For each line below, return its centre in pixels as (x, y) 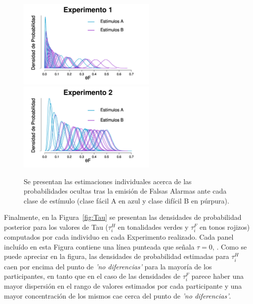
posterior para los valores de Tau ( (56, 227)
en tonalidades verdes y (153, 227)
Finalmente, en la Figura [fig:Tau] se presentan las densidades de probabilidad (123, 217)
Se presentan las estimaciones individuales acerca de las (108, 181)
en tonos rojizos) (225, 227)
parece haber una (218, 276)
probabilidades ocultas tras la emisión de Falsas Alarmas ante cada (125, 191)
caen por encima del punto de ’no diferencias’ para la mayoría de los (108, 266)
